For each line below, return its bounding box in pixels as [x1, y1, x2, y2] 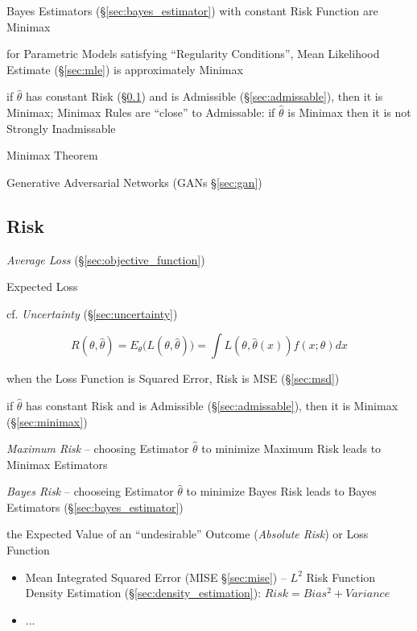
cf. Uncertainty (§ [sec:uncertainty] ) [6, 305, 178, 322]
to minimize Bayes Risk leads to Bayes [186, 483, 377, 500]
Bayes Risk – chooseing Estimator [6, 483, 174, 500]
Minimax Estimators [6, 455, 108, 472]
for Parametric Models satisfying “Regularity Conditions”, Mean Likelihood [6, 45, 380, 62]
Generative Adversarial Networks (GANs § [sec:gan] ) [6, 173, 262, 190]
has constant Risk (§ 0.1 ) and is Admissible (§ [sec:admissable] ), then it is [26, 88, 383, 105]
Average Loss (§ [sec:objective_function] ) [6, 251, 205, 268]
